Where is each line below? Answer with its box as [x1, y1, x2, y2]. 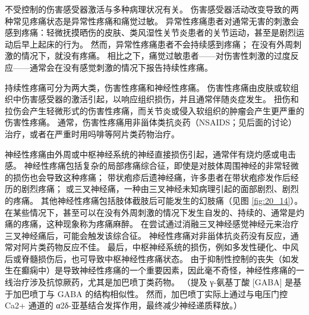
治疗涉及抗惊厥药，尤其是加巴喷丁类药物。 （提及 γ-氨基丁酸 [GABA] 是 [12, 276, 294, 288]
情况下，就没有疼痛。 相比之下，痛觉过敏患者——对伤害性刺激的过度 [21, 49, 291, 62]
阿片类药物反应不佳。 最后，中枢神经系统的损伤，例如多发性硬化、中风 [21, 241, 299, 253]
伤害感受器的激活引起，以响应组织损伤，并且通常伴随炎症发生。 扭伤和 [21, 93, 299, 105]
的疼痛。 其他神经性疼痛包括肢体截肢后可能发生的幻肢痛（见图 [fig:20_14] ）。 [5, 194, 303, 206]
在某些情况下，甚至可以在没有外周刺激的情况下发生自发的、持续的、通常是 [5, 206, 296, 218]
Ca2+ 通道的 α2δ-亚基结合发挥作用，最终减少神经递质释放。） [5, 299, 242, 311]
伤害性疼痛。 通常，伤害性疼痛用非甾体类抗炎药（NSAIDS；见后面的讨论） [5, 116, 297, 128]
